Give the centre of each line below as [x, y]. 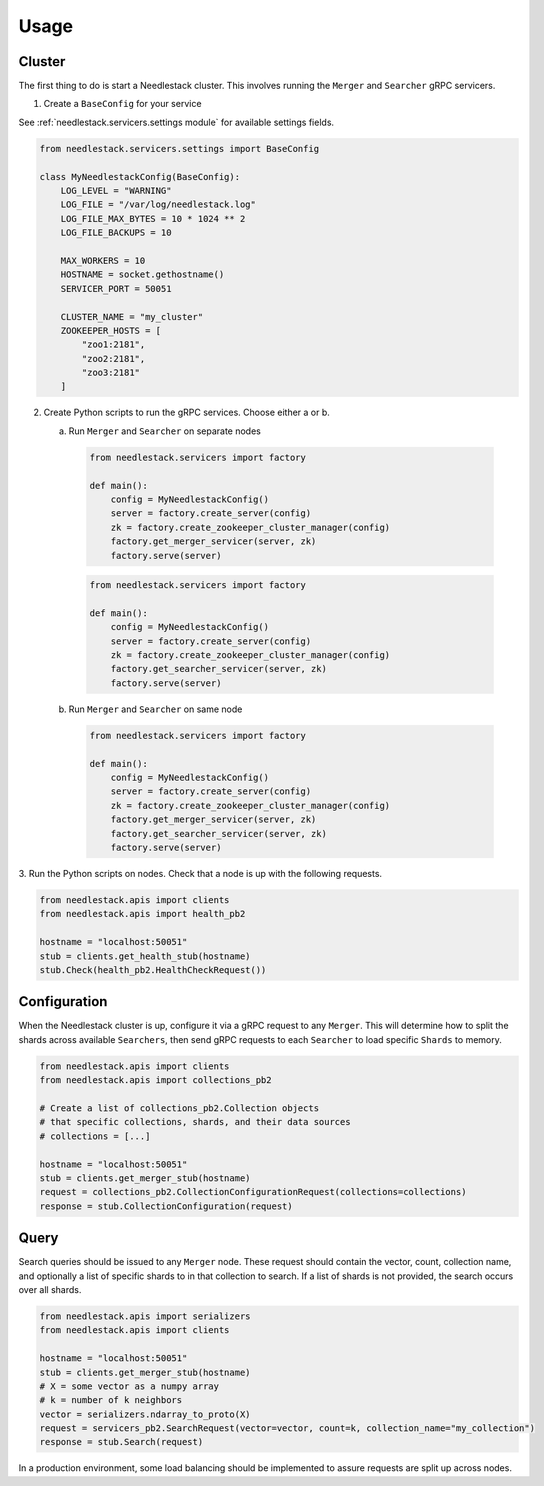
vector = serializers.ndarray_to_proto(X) [145, 1414]
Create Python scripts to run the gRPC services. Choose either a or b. [186, 412]
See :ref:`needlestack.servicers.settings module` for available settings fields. [176, 122]
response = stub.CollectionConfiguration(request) [166, 1206]
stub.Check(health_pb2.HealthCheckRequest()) [153, 969]
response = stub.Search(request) [121, 1442]
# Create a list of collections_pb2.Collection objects [179, 1108]
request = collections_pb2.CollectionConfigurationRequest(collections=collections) [253, 1192]
